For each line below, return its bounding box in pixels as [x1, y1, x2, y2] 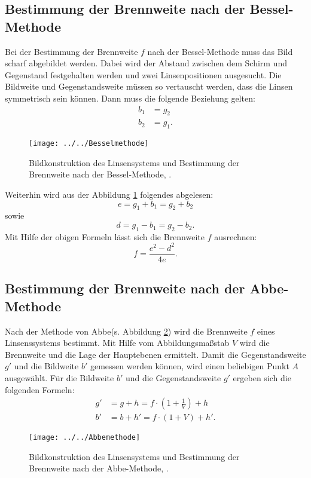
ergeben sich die [233, 371, 291, 384]
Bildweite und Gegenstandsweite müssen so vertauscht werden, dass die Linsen [5, 80, 293, 93]
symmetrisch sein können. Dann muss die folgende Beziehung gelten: [5, 91, 255, 104]
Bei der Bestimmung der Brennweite [5, 45, 138, 57]
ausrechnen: [214, 230, 257, 243]
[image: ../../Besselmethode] [29, 139, 149, 148]
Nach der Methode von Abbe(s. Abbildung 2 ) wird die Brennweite [5, 324, 248, 337]
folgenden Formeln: [5, 383, 75, 396]
